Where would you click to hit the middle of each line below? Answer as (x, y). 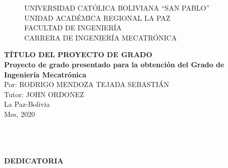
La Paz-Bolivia (27, 104)
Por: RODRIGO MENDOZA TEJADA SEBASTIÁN (87, 84)
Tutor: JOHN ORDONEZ (44, 94)
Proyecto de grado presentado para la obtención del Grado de (114, 64)
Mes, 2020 (20, 114)
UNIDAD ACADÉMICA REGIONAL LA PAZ (97, 17)
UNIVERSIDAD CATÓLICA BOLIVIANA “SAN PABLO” (117, 8)
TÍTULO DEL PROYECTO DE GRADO (78, 54)
